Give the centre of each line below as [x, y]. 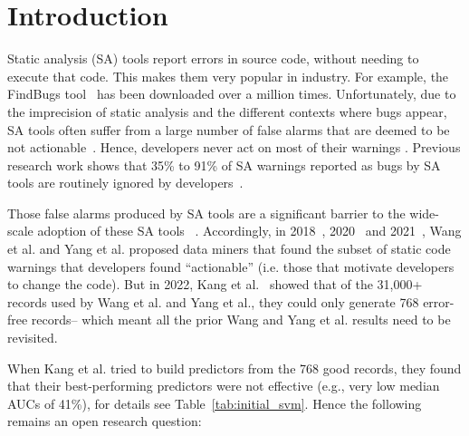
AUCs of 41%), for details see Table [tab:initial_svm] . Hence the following [215, 403]
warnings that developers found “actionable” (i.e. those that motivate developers [231, 266]
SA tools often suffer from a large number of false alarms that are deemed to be [229, 129]
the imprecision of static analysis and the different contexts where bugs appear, [227, 111]
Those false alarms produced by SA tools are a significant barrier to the [206, 213]
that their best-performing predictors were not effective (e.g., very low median [224, 386]
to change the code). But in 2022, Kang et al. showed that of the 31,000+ [215, 284]
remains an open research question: [105, 421]
